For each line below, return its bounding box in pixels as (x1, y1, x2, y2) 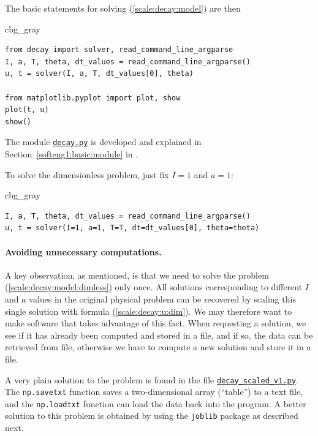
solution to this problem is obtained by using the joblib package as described (5, 409, 298, 422)
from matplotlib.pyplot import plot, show (5, 93, 181, 102)
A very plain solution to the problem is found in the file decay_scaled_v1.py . (5, 373, 298, 386)
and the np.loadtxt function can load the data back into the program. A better (5, 397, 306, 410)
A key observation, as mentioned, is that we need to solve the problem (5, 268, 269, 281)
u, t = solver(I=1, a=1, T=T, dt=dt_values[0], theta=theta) (5, 224, 260, 233)
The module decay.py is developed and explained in (5, 135, 202, 148)
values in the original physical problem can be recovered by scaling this (29, 292, 296, 305)
